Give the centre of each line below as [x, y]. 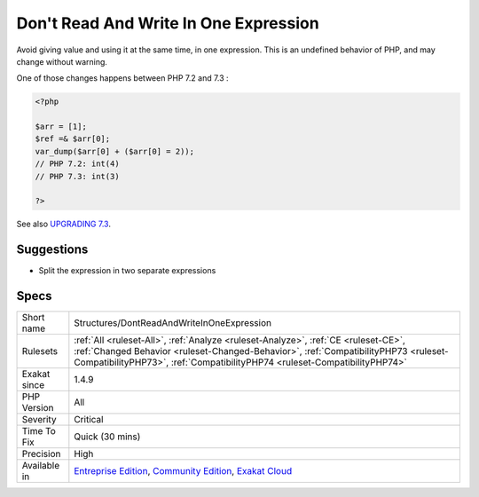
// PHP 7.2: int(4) [77, 164]
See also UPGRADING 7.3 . [63, 224]
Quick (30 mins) [107, 437]
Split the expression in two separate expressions [127, 271]
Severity [39, 420]
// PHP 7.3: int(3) [77, 176]
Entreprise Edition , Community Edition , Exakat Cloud [183, 471]
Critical [89, 420]
